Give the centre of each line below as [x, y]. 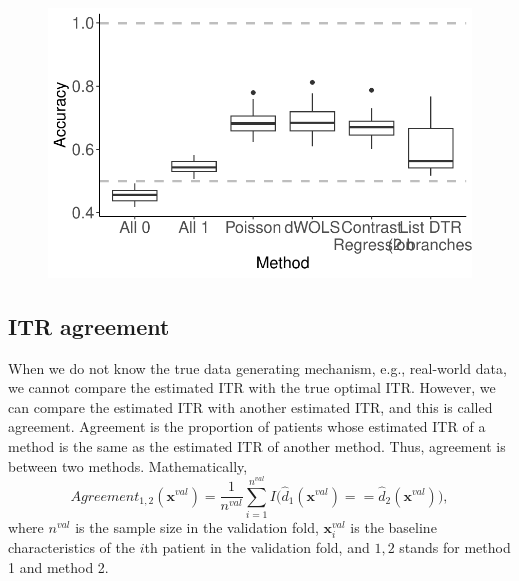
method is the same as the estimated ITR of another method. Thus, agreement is [257, 445]
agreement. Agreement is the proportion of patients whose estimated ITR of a [247, 426]
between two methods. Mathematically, [128, 465]
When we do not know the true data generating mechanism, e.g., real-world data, [257, 367]
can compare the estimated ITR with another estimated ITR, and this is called [250, 406]
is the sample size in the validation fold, [197, 526]
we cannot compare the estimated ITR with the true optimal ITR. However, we [252, 387]
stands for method [455, 547]
